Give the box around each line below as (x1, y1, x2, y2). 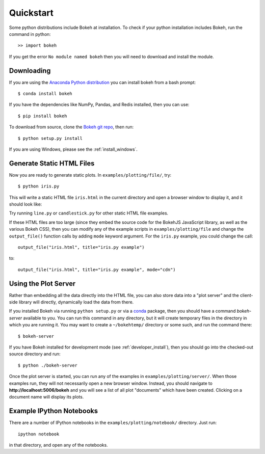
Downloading (9, 66, 51, 75)
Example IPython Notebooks (9, 407, 98, 415)
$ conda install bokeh (18, 91, 73, 97)
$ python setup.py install (18, 135, 83, 141)
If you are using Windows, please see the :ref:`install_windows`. (9, 146, 138, 152)
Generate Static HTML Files (9, 159, 95, 167)
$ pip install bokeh (18, 113, 67, 119)
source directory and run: (9, 351, 61, 357)
